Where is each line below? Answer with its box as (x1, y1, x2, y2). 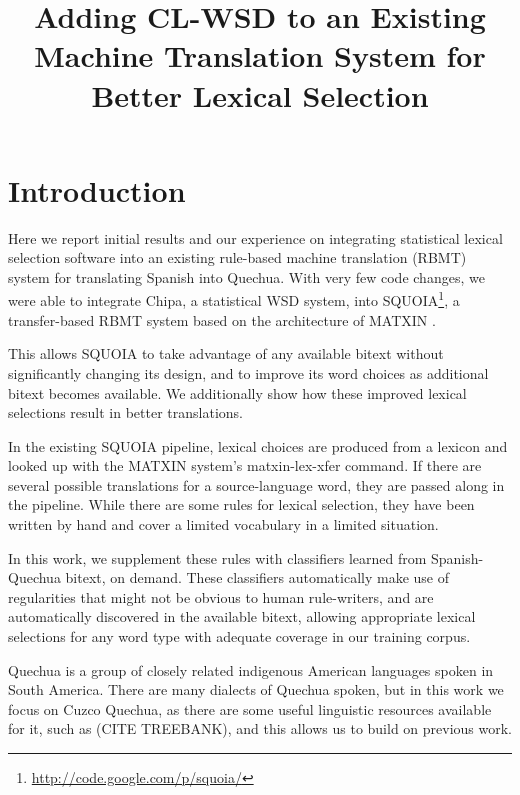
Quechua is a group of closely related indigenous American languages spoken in (8, 659, 494, 680)
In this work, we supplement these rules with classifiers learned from (8, 547, 427, 568)
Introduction (8, 169, 186, 210)
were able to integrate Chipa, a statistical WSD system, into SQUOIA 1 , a (8, 287, 460, 311)
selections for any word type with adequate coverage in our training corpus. (8, 626, 471, 647)
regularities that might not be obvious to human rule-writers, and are (8, 586, 434, 607)
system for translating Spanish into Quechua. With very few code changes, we (8, 266, 485, 287)
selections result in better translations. (8, 402, 244, 423)
